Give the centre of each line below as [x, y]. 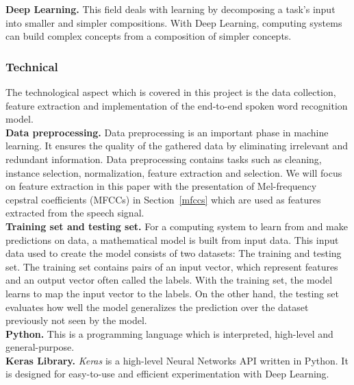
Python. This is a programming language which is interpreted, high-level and [169, 333]
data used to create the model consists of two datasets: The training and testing [174, 253]
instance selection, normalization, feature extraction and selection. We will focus [174, 172]
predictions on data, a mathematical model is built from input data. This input [172, 239]
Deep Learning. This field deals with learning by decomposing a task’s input [170, 9]
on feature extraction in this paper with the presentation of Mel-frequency [161, 186]
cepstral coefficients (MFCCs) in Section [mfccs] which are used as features [163, 199]
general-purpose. [40, 347]
